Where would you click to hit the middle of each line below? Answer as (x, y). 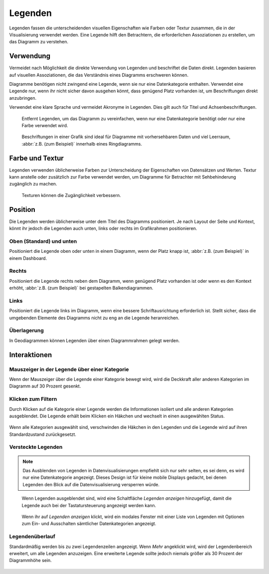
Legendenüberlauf (32, 537)
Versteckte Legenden (36, 447)
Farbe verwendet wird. (45, 125)
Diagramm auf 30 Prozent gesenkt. (45, 386)
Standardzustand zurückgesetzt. (43, 434)
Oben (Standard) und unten (43, 241)
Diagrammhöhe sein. (30, 561)
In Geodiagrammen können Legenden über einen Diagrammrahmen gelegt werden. (95, 340)
